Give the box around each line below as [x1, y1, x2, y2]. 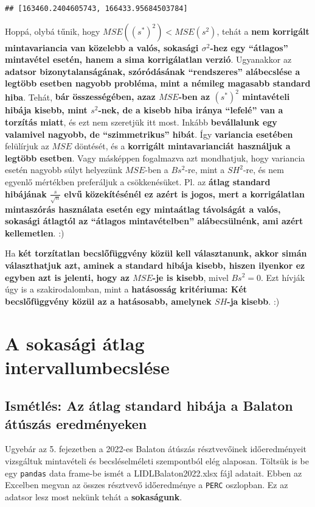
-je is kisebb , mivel [152, 271, 229, 283]
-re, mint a [185, 163, 225, 176]
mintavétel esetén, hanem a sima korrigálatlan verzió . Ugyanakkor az [5, 53, 292, 66]
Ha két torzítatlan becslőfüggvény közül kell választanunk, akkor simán [5, 247, 307, 260]
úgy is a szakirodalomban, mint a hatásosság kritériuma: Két [5, 283, 247, 296]
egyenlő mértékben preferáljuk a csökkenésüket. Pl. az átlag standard [5, 175, 271, 188]
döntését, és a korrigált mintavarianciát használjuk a [74, 140, 291, 152]
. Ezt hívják [261, 271, 305, 283]
